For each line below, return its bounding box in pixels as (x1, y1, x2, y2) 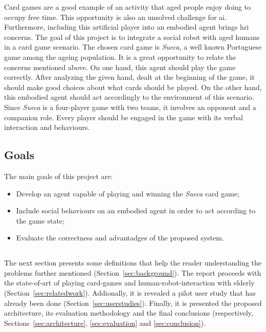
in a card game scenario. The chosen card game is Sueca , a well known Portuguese (4, 41, 262, 52)
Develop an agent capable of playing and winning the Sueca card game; (16, 188, 239, 198)
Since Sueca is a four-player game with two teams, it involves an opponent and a (4, 101, 256, 112)
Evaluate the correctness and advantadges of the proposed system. (16, 232, 224, 243)
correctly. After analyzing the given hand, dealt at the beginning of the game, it (4, 72, 255, 82)
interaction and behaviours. (4, 122, 90, 132)
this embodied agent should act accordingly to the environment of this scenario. (4, 92, 254, 102)
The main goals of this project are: (4, 170, 113, 181)
